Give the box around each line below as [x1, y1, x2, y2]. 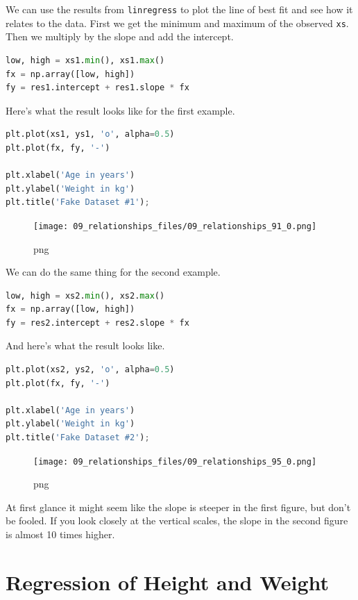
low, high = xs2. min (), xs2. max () [6, 290, 165, 301]
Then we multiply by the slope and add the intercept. [6, 29, 234, 44]
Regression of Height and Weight [6, 567, 330, 596]
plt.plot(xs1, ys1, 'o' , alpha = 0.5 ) [6, 129, 175, 140]
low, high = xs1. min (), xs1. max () [6, 55, 165, 65]
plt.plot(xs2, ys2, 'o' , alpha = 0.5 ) [6, 365, 175, 375]
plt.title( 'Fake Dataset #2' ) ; [6, 433, 150, 443]
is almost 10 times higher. [6, 527, 115, 542]
